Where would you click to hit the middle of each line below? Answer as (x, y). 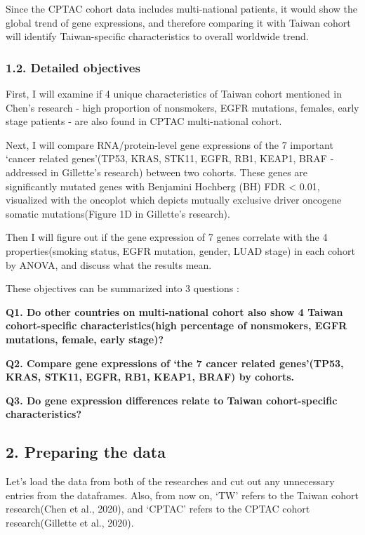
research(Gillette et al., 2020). (70, 522)
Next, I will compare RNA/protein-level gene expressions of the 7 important (170, 144)
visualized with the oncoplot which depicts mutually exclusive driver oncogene (174, 200)
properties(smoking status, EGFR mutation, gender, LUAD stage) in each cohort (180, 250)
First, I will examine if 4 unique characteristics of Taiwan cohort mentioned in (174, 93)
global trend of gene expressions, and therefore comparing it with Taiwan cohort (178, 22)
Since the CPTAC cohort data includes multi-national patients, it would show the (181, 8)
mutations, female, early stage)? (85, 339)
